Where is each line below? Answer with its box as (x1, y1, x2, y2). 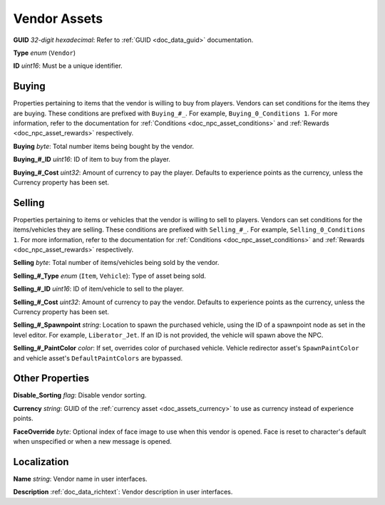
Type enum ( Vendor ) (13, 48, 76, 57)
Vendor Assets (13, 11, 103, 26)
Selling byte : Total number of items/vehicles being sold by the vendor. (13, 259, 220, 267)
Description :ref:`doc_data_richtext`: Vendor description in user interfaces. (13, 488, 233, 496)
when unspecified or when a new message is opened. (13, 437, 173, 446)
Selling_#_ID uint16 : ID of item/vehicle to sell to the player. (13, 285, 185, 293)
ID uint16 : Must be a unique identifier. (13, 61, 123, 71)
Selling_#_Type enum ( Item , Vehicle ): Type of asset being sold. (13, 271, 207, 280)
